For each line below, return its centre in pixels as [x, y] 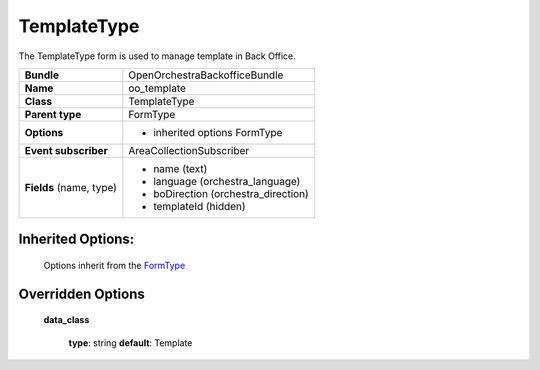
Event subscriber [66, 150]
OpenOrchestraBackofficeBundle [206, 75]
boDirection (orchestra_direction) [231, 193]
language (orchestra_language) [227, 181]
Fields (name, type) [70, 187]
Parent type [53, 114]
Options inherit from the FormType [114, 265]
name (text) [180, 168]
